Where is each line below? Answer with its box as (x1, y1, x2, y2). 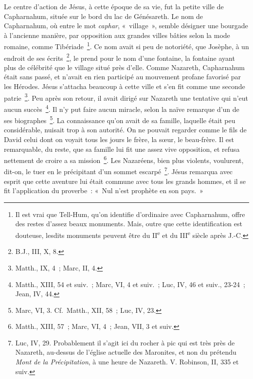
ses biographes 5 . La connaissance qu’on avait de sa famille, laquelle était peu (4, 114, 235, 125)
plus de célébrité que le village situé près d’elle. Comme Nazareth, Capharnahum (4, 62, 245, 72)
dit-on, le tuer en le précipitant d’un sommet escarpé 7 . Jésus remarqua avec (4, 165, 233, 177)
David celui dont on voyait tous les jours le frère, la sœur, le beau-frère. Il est (4, 134, 234, 144)
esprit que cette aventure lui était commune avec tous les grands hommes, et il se (4, 176, 246, 186)
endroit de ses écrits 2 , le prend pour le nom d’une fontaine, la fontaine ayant (4, 51, 235, 63)
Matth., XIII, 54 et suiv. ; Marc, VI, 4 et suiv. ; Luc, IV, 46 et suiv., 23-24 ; (15, 279, 245, 289)
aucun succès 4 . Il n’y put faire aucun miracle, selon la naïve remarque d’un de (4, 102, 239, 114)
